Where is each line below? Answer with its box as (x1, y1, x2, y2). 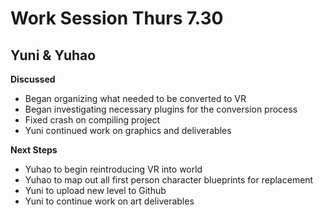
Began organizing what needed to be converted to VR (24, 93, 247, 104)
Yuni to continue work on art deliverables (24, 195, 195, 207)
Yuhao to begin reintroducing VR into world (24, 163, 203, 175)
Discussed (10, 73, 56, 85)
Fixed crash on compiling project (24, 114, 161, 126)
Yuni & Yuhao (10, 47, 97, 64)
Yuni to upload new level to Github (24, 185, 167, 196)
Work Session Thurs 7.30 (10, 7, 224, 30)
